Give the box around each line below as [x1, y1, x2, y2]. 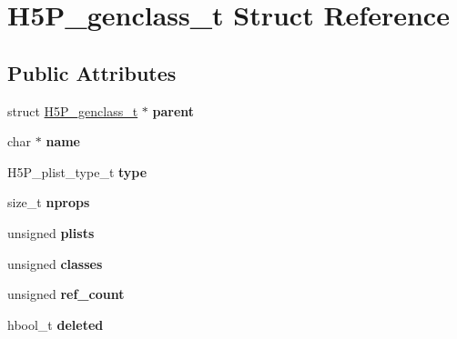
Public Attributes [7, 58, 177, 86]
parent [152, 101, 195, 120]
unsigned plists [7, 223, 95, 242]
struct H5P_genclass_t [7, 101, 138, 120]
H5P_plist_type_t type [7, 162, 147, 181]
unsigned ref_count [7, 284, 125, 304]
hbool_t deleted [7, 314, 104, 334]
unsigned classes [7, 254, 103, 273]
